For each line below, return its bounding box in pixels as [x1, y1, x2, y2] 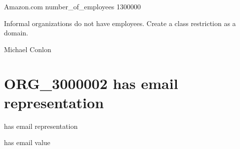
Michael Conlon [4, 44, 51, 54]
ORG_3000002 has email [4, 73, 178, 93]
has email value [4, 137, 50, 148]
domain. [4, 28, 29, 38]
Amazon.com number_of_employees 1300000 [4, 1, 141, 11]
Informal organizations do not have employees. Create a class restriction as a [4, 18, 236, 28]
